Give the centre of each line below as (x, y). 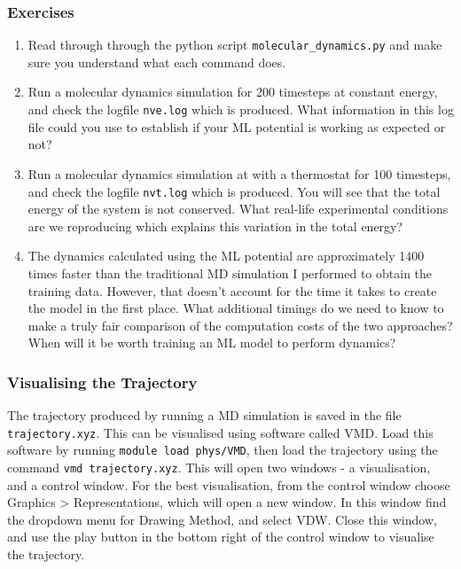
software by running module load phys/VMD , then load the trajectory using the (223, 450)
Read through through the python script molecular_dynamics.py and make (235, 45)
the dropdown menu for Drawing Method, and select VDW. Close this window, (222, 519)
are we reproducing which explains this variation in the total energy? (215, 226)
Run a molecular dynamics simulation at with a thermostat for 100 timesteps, (239, 173)
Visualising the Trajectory (102, 382)
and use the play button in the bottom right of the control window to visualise (221, 537)
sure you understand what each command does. (157, 62)
